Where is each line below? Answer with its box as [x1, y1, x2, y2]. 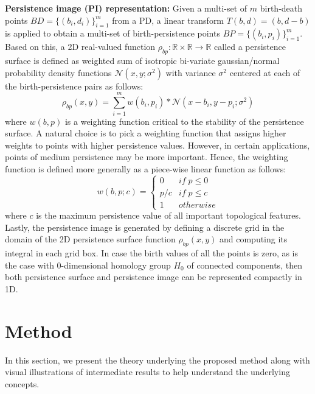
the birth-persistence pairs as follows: [5, 79, 144, 92]
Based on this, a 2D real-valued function [5, 40, 156, 53]
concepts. [5, 377, 40, 390]
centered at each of [229, 66, 300, 79]
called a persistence [214, 40, 286, 53]
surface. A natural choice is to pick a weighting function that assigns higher [5, 127, 286, 139]
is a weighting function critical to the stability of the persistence [64, 114, 304, 127]
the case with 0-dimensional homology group [5, 258, 171, 271]
